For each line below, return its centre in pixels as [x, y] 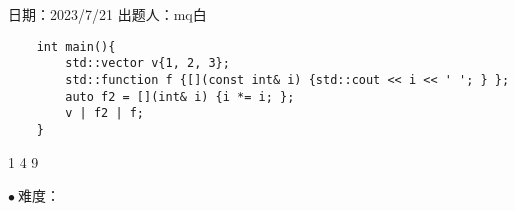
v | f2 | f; [105, 113]
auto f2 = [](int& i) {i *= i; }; [180, 96]
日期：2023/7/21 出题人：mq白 [107, 14]
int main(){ [76, 46]
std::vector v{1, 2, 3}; [147, 63]
